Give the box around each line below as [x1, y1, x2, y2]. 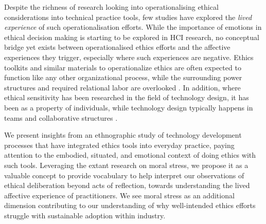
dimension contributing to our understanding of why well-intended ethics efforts [4, 200, 256, 211]
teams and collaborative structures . [4, 112, 118, 123]
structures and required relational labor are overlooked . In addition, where [4, 82, 241, 92]
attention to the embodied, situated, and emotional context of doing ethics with [4, 150, 256, 160]
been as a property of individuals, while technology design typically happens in [4, 102, 253, 113]
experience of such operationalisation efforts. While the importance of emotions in [4, 22, 262, 32]
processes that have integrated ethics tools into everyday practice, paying [4, 139, 235, 150]
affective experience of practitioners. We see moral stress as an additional [4, 190, 235, 200]
